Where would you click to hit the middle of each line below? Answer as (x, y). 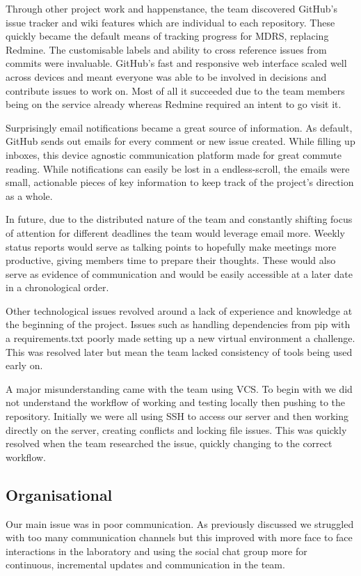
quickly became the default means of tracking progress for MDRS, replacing (167, 36)
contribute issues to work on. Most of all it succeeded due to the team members (175, 90)
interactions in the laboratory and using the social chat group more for (157, 551)
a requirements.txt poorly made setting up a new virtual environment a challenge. (180, 338)
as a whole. (29, 195)
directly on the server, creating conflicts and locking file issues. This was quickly (176, 429)
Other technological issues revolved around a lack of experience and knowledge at (179, 310)
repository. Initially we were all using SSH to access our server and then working (177, 416)
